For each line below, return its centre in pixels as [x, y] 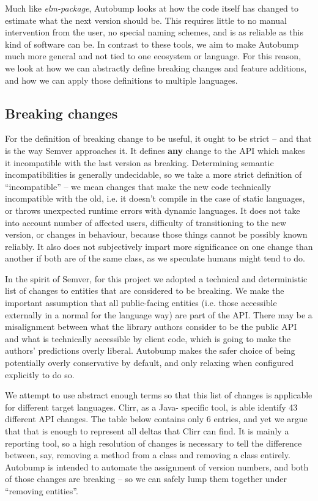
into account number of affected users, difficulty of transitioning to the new [146, 222]
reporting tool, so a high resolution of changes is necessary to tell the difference [153, 443]
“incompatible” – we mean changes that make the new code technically [138, 186]
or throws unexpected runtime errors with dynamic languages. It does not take [153, 210]
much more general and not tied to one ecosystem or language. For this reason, [153, 56]
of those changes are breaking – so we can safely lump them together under [146, 479]
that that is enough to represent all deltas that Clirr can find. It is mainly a [147, 431]
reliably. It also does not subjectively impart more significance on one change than [159, 246]
